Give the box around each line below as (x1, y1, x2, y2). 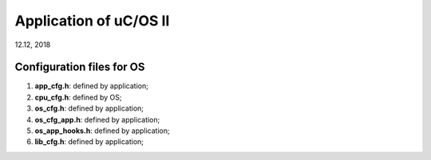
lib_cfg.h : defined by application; (34, 137, 144, 146)
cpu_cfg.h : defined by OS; (34, 92, 122, 102)
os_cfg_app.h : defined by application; (34, 115, 160, 124)
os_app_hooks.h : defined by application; (34, 126, 171, 135)
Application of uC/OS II (14, 12, 170, 29)
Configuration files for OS (14, 60, 145, 74)
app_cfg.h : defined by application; (34, 81, 149, 91)
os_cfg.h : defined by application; (34, 103, 144, 113)
